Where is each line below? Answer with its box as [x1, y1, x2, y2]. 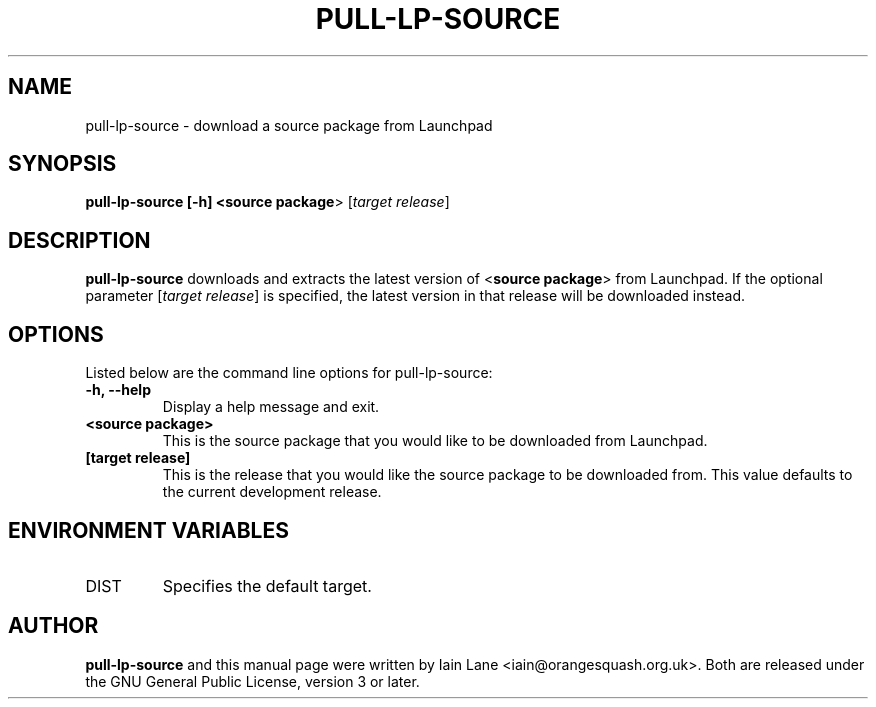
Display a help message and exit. [162, 398, 380, 416]
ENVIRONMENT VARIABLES [8, 517, 289, 543]
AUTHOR [8, 613, 99, 639]
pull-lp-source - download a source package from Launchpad [85, 116, 493, 134]
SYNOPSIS [8, 151, 117, 177]
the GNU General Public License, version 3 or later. [85, 672, 420, 690]
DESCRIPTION [8, 227, 151, 253]
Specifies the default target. [162, 575, 372, 596]
